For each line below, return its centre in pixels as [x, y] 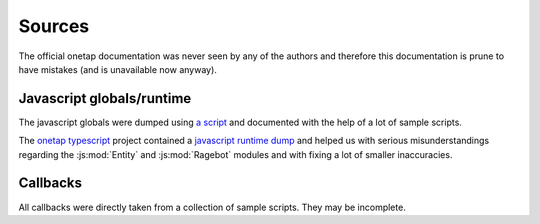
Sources [54, 26]
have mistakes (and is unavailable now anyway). [117, 69]
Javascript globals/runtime [105, 98]
